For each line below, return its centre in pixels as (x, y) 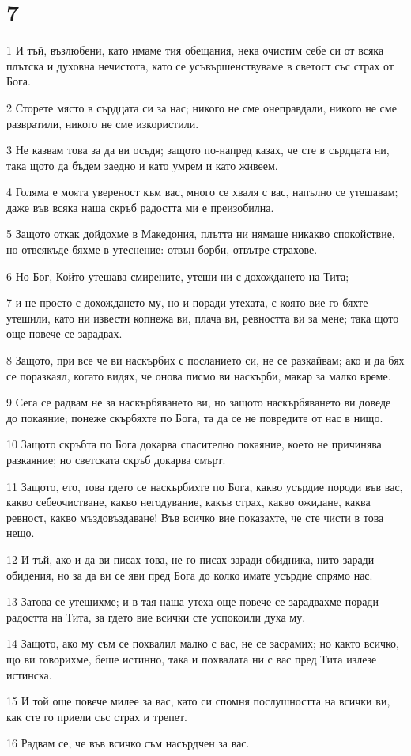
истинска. (29, 674)
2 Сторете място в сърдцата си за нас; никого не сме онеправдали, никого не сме (202, 107)
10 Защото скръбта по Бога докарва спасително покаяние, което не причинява (194, 444)
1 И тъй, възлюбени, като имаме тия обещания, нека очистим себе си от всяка (195, 50)
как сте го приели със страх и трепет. (97, 716)
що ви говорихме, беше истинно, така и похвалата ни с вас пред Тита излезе (192, 658)
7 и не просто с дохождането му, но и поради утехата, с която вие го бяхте (187, 302)
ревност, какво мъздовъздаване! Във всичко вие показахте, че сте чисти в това (195, 517)
